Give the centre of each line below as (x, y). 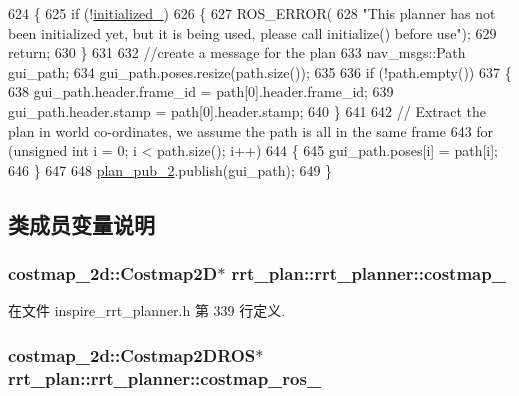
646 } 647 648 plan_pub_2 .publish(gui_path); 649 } (170, 169)
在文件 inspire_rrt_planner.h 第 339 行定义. (147, 310)
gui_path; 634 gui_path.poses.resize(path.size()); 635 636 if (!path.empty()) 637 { (260, 71)
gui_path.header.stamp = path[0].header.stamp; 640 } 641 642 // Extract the (247, 110)
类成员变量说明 (81, 223)
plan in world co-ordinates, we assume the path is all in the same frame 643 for (251, 130)
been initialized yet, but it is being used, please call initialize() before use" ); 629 (252, 32)
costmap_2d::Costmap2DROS (132, 354)
